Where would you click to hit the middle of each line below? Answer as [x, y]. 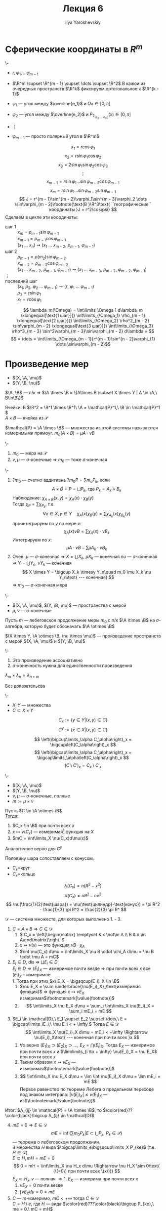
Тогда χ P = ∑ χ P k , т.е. [34, 505]
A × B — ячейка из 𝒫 [26, 418]
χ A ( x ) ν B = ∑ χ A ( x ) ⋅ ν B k [86, 532]
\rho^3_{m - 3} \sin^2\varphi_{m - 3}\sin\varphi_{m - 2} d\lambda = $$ [83, 331]
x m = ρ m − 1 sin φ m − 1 [38, 233]
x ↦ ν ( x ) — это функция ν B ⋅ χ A [52, 946]
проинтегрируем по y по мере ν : [47, 523]
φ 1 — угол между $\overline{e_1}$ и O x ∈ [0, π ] [61, 104]
